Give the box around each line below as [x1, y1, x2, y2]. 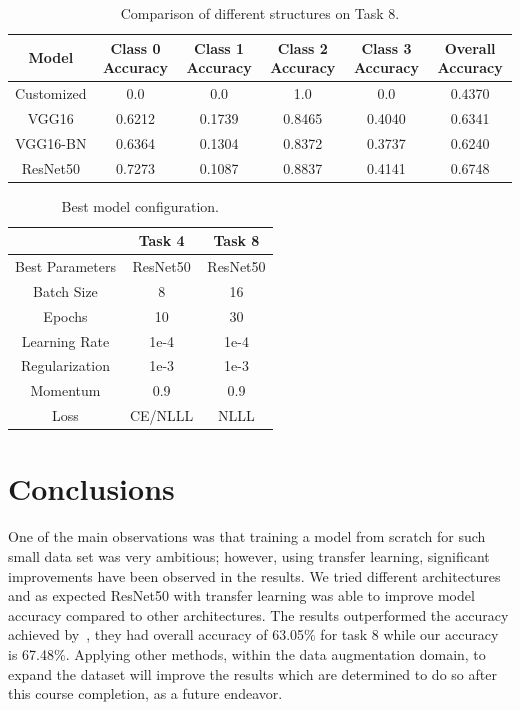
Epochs [43, 305, 88, 326]
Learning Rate [21, 330, 110, 351]
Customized [15, 83, 87, 104]
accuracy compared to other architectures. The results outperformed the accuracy [8, 604, 509, 625]
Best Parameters [15, 256, 116, 277]
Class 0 [110, 37, 161, 58]
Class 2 [277, 37, 328, 58]
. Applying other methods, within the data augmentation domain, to [65, 643, 486, 664]
